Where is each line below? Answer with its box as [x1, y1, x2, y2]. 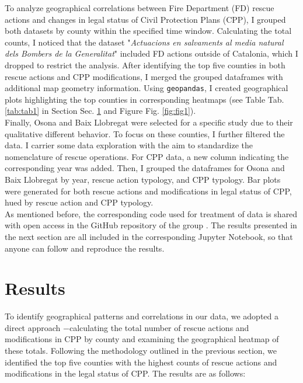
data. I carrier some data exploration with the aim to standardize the [5, 139, 253, 151]
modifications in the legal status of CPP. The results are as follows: [5, 367, 246, 379]
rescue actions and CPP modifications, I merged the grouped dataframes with [5, 70, 283, 82]
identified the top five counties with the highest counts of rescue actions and [5, 356, 277, 368]
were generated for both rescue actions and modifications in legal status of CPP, [5, 184, 292, 197]
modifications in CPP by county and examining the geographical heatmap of [5, 333, 279, 345]
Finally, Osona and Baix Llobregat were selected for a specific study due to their [5, 116, 293, 128]
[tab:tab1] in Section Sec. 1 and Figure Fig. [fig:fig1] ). [5, 105, 196, 117]
